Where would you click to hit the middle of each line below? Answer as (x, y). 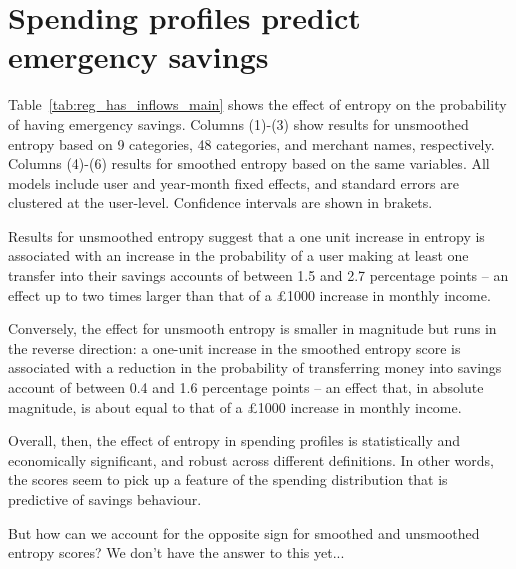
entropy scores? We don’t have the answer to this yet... (176, 552)
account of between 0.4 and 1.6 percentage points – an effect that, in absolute (246, 387)
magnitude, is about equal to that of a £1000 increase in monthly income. (235, 406)
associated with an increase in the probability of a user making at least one (238, 255)
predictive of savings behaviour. (105, 499)
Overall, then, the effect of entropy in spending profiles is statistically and (234, 440)
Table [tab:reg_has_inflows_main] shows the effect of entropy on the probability (257, 104)
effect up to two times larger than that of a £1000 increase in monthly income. (249, 294)
